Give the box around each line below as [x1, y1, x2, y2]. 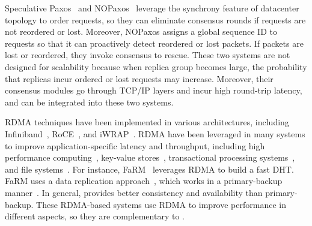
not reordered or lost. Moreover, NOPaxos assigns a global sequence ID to [5, 25, 277, 38]
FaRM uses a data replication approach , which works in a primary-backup [5, 174, 283, 187]
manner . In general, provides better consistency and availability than [5, 186, 263, 198]
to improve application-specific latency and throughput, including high [5, 139, 265, 152]
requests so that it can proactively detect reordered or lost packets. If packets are [5, 37, 304, 49]
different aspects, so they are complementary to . [5, 210, 185, 222]
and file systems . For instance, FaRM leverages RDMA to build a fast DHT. [5, 162, 294, 175]
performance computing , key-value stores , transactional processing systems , [5, 151, 295, 164]
